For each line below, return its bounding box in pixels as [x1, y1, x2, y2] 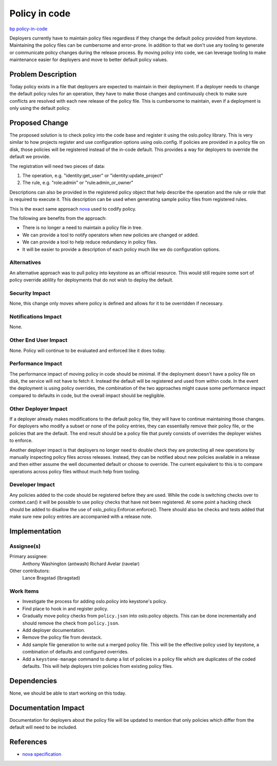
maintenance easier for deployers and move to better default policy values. [9, 57, 168, 63]
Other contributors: [9, 568, 50, 574]
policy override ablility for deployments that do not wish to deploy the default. [9, 277, 174, 283]
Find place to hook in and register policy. [22, 605, 109, 611]
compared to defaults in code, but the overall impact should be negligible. [9, 392, 166, 398]
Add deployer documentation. [22, 627, 86, 633]
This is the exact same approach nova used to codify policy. [9, 205, 137, 212]
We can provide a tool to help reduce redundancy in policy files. [22, 239, 157, 245]
